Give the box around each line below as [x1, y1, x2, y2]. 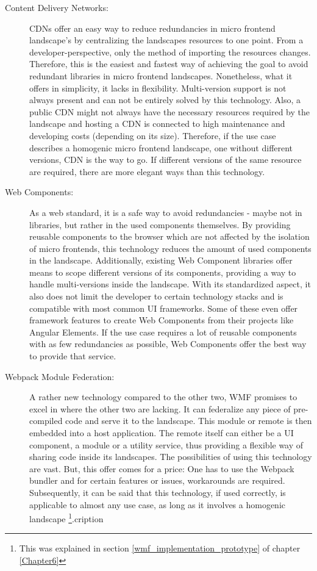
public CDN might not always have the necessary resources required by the [29, 105, 310, 118]
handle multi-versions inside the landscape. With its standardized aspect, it [29, 278, 311, 290]
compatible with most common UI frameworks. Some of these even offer [29, 301, 298, 314]
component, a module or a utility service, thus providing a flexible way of [29, 438, 304, 451]
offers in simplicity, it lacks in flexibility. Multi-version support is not [29, 81, 287, 94]
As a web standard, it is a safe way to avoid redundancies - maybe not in [29, 206, 302, 218]
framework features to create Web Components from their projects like [29, 314, 294, 326]
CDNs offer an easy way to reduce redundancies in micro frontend [29, 21, 276, 34]
